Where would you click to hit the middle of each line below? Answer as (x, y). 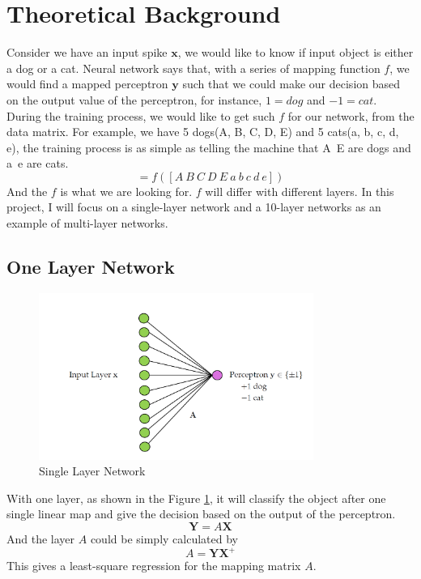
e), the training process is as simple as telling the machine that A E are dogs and (209, 147)
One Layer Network (91, 267)
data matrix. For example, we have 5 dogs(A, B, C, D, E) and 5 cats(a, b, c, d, (203, 132)
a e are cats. (38, 163)
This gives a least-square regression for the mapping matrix (154, 566)
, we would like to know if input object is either (296, 52)
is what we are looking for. (126, 191)
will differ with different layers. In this (300, 191)
